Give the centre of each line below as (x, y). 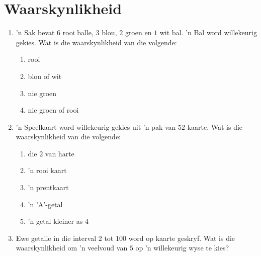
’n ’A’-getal (45, 204)
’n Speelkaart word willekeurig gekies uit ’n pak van (96, 126)
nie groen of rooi (53, 110)
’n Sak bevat (35, 32)
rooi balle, (78, 32)
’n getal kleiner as (55, 221)
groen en (138, 32)
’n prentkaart (48, 187)
